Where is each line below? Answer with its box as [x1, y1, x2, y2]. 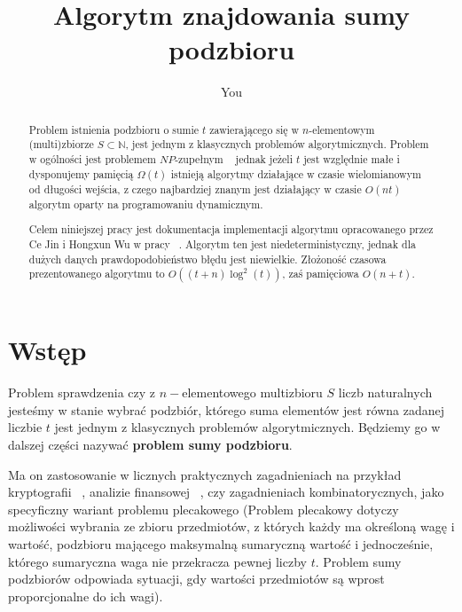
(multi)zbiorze [28, 137, 94, 152]
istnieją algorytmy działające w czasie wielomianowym [170, 166, 421, 181]
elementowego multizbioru [182, 383, 323, 402]
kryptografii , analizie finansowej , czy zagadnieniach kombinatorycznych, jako [8, 483, 444, 501]
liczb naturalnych [338, 383, 433, 402]
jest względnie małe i [303, 152, 400, 167]
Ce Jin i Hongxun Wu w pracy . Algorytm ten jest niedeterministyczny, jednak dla [28, 236, 416, 251]
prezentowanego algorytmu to [28, 266, 165, 281]
